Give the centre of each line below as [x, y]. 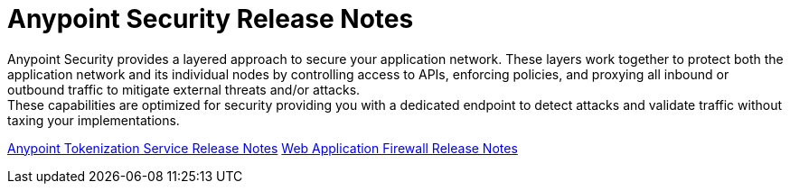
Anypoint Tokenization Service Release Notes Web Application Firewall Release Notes [263, 148]
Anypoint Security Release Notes [211, 19]
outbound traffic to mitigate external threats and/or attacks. [184, 89]
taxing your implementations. [94, 120]
